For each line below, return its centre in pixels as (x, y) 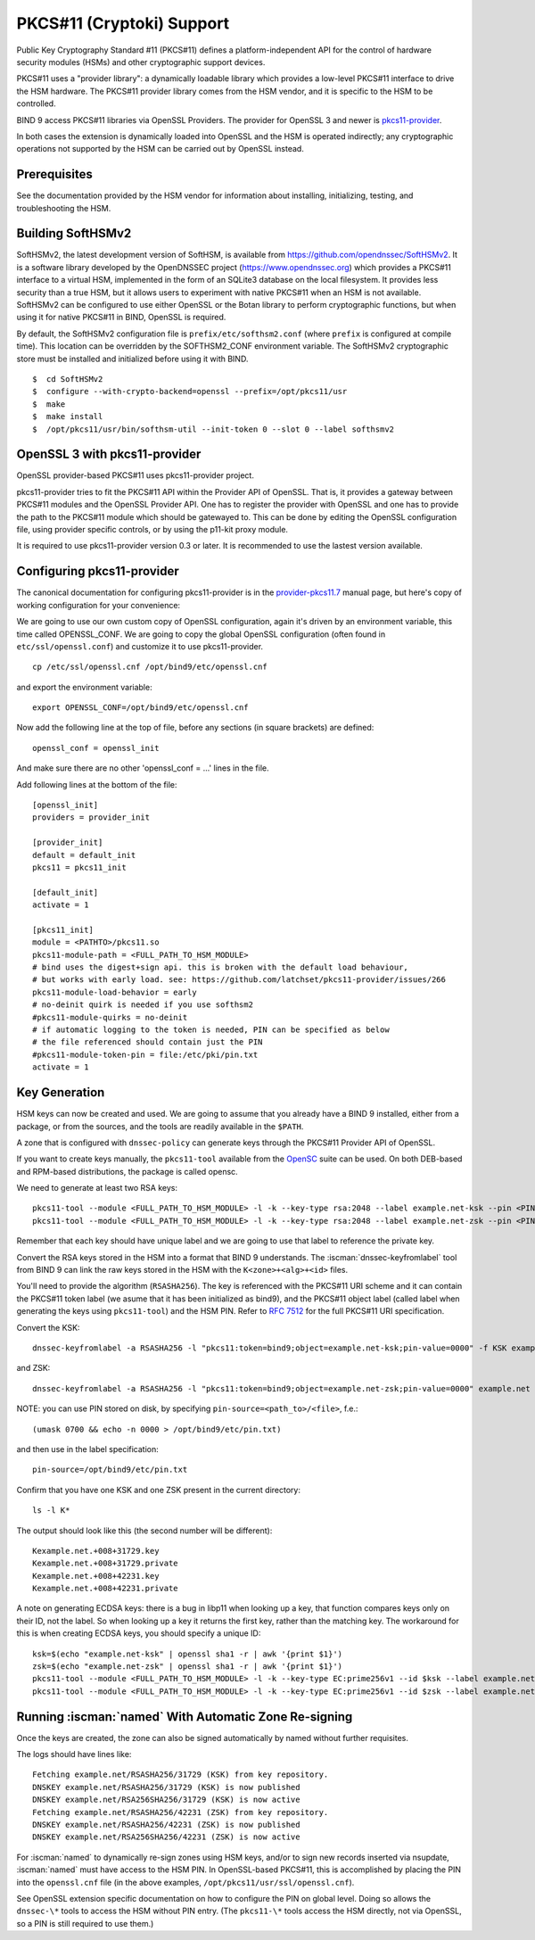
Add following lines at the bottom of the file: (97, 784)
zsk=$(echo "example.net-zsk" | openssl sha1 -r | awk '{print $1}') (188, 1667)
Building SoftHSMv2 (74, 233)
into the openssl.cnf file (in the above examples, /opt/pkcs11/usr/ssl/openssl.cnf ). (185, 1882)
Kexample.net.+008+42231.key (96, 1576)
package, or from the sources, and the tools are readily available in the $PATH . (160, 1126)
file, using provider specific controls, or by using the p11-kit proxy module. (152, 530)
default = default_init (84, 855)
